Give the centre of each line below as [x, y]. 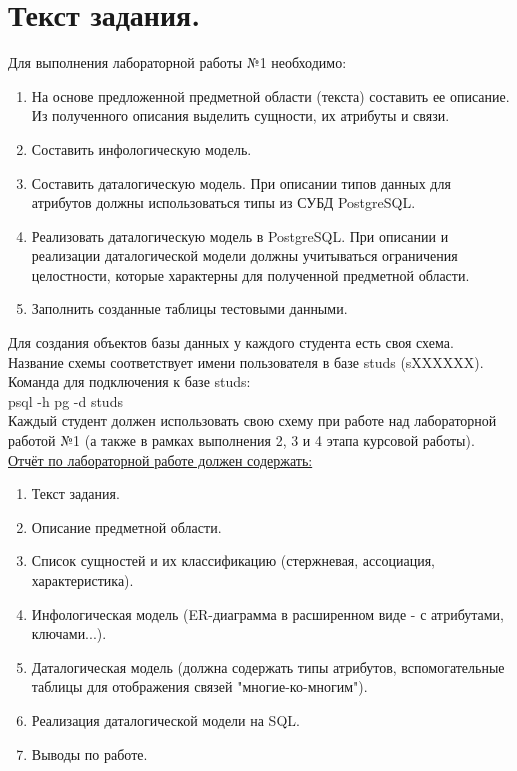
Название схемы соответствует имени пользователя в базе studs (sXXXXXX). [246, 361]
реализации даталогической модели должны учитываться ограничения [244, 255]
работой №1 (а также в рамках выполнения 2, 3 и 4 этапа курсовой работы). [241, 440]
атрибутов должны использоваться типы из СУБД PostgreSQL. [223, 202]
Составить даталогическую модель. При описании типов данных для [241, 182]
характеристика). [82, 580]
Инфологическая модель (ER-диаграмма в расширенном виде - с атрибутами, [267, 613]
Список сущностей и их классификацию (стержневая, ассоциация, [233, 560]
